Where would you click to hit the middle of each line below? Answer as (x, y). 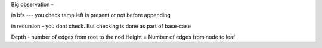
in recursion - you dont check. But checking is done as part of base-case (101, 26)
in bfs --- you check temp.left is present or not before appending (91, 15)
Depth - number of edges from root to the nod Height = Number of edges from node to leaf (123, 37)
